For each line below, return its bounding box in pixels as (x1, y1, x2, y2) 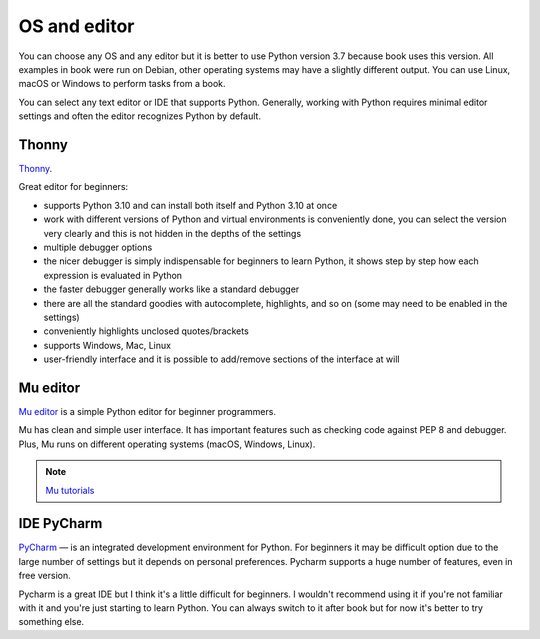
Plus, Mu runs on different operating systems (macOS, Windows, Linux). (18, 438, 316, 450)
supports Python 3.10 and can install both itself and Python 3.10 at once (43, 199, 338, 211)
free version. (18, 570, 71, 582)
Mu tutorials (45, 484, 95, 496)
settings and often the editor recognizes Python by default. (18, 110, 262, 122)
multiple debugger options (43, 241, 153, 253)
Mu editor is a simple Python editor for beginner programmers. (18, 406, 277, 417)
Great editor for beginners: (18, 181, 129, 193)
